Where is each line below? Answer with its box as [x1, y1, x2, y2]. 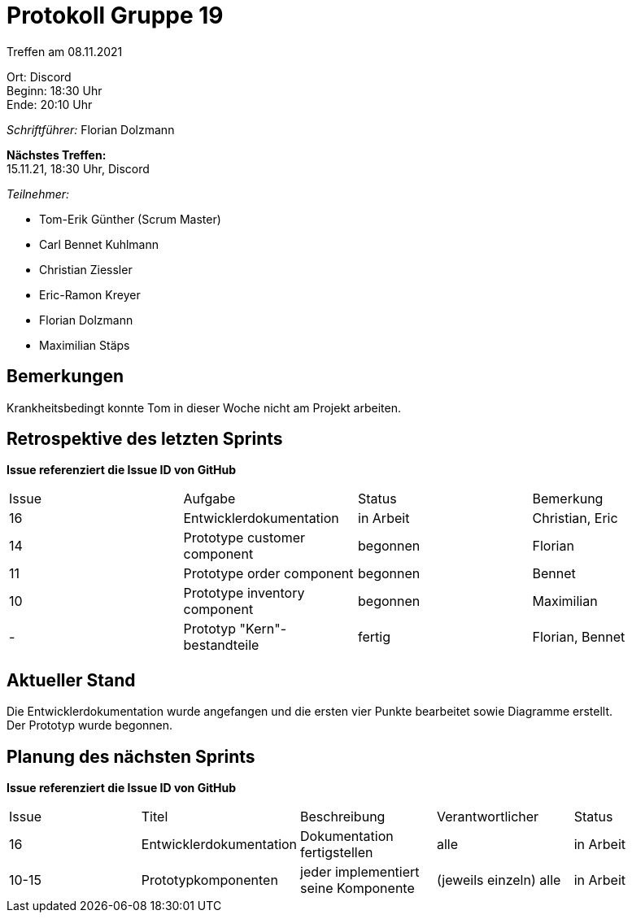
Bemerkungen [7, 366, 124, 387]
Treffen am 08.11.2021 [7, 44, 123, 59]
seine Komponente [300, 880, 415, 897]
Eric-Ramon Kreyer [39, 287, 141, 302]
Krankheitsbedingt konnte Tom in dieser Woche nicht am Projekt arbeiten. [7, 400, 401, 415]
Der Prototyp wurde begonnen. [7, 718, 173, 733]
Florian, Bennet [532, 629, 625, 646]
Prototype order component [183, 565, 354, 582]
